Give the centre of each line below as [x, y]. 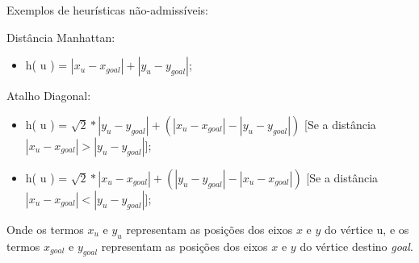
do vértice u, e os [367, 229]
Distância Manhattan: [61, 37]
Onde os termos [45, 229]
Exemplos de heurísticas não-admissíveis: [107, 10]
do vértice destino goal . [356, 246]
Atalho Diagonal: [49, 96]
